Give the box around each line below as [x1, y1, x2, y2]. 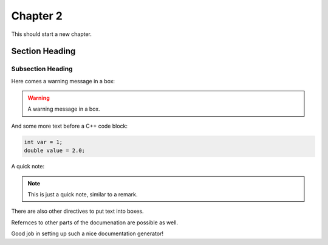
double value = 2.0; [24, 147, 85, 154]
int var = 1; [24, 139, 63, 145]
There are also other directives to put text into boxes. [11, 207, 144, 215]
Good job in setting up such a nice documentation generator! [11, 230, 164, 237]
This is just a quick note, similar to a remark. [27, 191, 138, 198]
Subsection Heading [11, 64, 73, 73]
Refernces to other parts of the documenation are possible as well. [11, 219, 179, 226]
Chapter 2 [11, 9, 63, 22]
